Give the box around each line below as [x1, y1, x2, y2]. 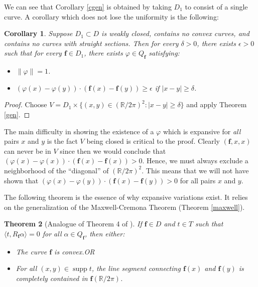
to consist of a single [185, 2, 248, 12]
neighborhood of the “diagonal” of [4, 165, 109, 175]
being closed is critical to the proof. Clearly [86, 136, 220, 146]
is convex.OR [54, 246, 95, 256]
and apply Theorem [186, 99, 247, 110]
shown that [4, 175, 39, 185]
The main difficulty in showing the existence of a [4, 126, 154, 136]
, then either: [84, 228, 125, 238]
